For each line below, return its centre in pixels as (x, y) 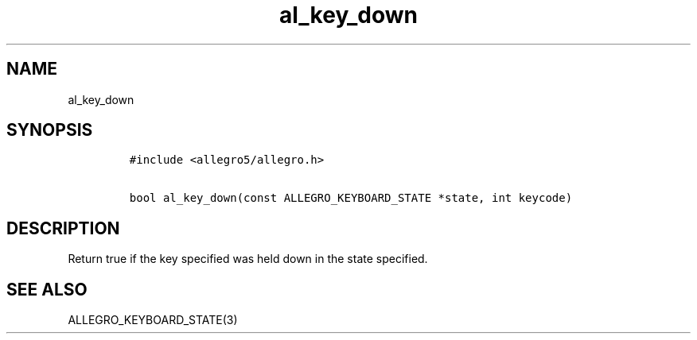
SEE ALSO (47, 289)
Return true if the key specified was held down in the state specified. (248, 259)
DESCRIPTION (63, 228)
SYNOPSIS (50, 130)
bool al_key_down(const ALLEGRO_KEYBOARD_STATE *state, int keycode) (351, 198)
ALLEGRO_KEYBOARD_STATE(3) (153, 320)
